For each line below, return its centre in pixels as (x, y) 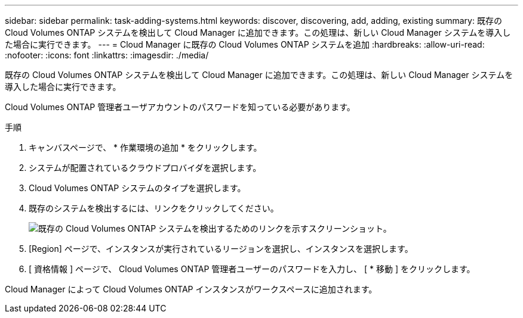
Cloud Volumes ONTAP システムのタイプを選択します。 (137, 188)
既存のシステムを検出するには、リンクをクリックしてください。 (154, 208)
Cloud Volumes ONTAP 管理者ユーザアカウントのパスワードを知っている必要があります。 (180, 107)
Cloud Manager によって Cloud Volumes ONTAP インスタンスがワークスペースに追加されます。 (191, 289)
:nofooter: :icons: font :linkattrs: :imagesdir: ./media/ (107, 55)
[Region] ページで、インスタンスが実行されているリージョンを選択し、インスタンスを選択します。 (221, 249)
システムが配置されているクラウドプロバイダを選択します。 (145, 168)
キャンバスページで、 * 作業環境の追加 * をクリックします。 (145, 147)
